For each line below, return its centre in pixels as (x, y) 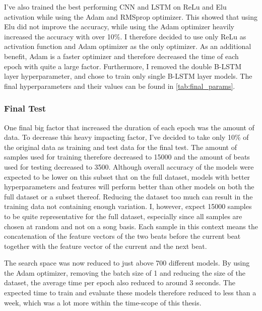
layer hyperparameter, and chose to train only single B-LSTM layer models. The (128, 76)
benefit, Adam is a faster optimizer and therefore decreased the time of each (121, 56)
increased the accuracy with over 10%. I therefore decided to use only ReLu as (125, 36)
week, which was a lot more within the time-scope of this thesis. (103, 302)
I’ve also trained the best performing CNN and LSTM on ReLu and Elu (115, 7)
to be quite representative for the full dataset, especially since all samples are (123, 216)
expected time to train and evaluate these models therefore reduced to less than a (130, 293)
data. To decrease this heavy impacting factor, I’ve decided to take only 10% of (126, 137)
